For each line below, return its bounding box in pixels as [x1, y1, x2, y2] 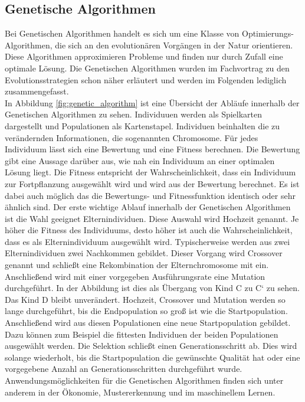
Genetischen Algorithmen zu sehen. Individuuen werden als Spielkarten [5, 108, 263, 120]
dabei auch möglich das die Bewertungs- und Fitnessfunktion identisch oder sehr [5, 189, 296, 201]
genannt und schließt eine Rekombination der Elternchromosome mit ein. [5, 259, 269, 271]
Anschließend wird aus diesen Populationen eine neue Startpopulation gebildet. [5, 316, 291, 329]
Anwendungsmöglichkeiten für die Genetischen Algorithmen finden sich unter [5, 374, 284, 387]
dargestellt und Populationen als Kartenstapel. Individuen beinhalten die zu [5, 119, 280, 132]
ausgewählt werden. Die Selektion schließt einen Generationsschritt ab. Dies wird [5, 339, 297, 352]
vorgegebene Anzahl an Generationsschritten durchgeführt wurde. [5, 362, 242, 375]
